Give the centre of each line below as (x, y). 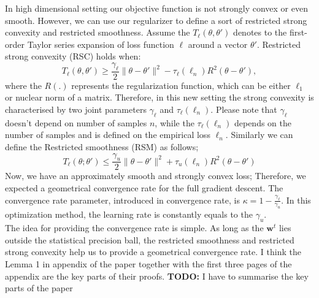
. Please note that (244, 109)
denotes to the (260, 32)
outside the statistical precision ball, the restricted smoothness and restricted (150, 239)
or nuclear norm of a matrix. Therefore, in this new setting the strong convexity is (159, 97)
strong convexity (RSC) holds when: (73, 56)
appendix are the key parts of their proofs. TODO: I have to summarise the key (157, 276)
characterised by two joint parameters (76, 109)
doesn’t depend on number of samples (76, 122)
